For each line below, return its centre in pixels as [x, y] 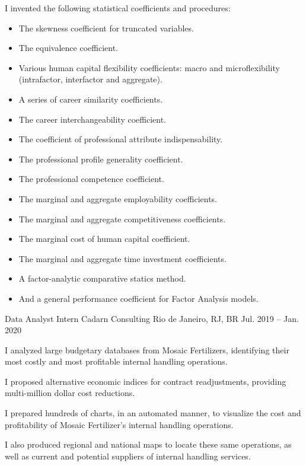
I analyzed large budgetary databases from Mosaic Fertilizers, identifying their [147, 349]
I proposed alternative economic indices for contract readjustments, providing [146, 381]
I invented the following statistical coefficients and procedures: [118, 8]
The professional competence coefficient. [91, 179]
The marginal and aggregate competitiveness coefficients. [122, 218]
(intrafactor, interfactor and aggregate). [90, 79]
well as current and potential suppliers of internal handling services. [128, 456]
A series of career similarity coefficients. [91, 99]
